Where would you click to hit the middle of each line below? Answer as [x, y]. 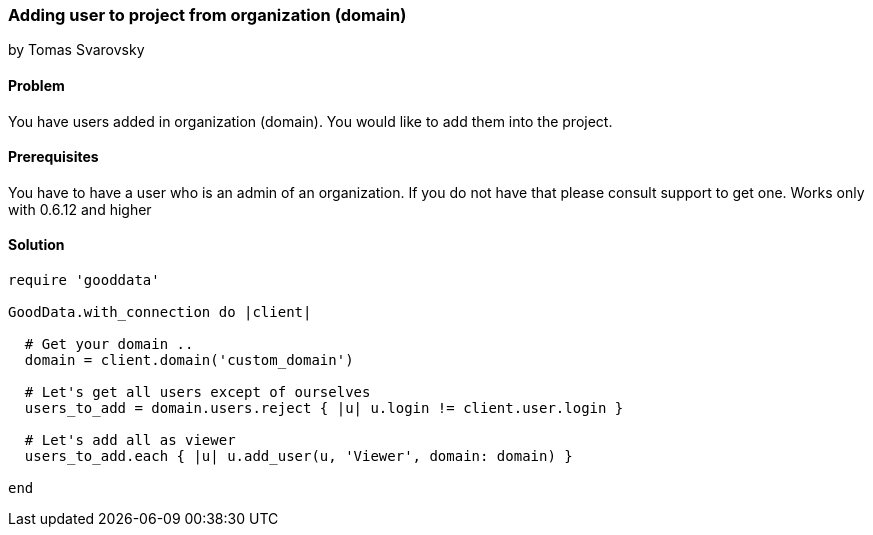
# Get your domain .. [109, 344]
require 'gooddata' [84, 280]
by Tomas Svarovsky [76, 50]
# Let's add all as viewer [130, 440]
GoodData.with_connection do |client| [160, 312]
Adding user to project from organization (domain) [207, 15]
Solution [36, 245]
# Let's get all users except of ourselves [197, 392]
